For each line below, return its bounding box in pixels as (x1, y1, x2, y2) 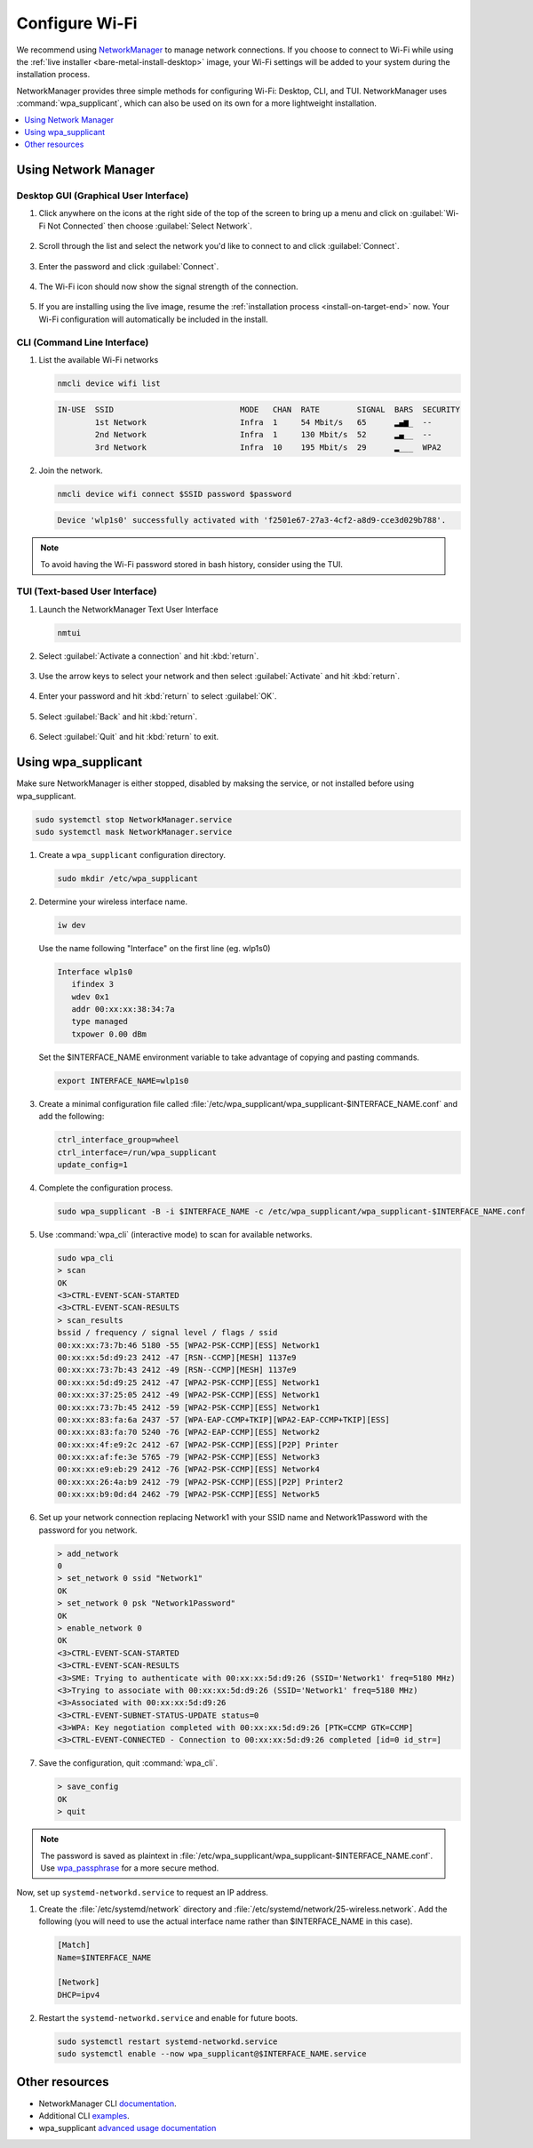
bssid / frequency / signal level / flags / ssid (57, 1327, 278, 1338)
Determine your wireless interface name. (38, 896, 188, 907)
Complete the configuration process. (38, 1182, 173, 1193)
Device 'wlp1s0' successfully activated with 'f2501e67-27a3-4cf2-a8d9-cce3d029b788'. (57, 516, 447, 525)
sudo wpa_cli (57, 1253, 115, 1262)
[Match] (57, 1940, 91, 1951)
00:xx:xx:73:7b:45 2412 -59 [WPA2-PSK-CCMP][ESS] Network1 (57, 1402, 320, 1413)
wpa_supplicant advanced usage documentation (38, 2123, 217, 2134)
